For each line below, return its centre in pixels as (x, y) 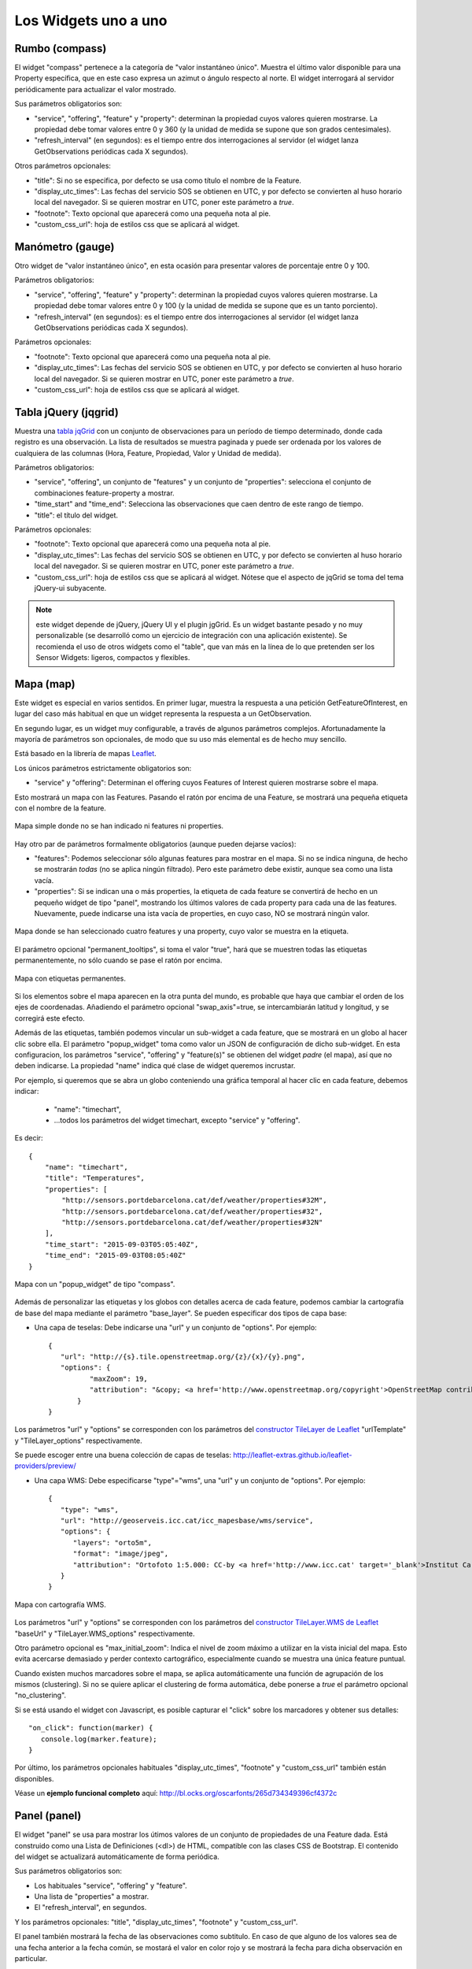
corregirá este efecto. (50, 1018)
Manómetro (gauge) (65, 247)
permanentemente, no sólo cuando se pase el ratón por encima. (118, 960)
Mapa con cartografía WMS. (60, 1604)
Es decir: (29, 1138)
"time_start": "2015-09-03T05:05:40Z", (122, 1244)
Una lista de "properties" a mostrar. (92, 1897)
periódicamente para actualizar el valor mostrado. (95, 89)
